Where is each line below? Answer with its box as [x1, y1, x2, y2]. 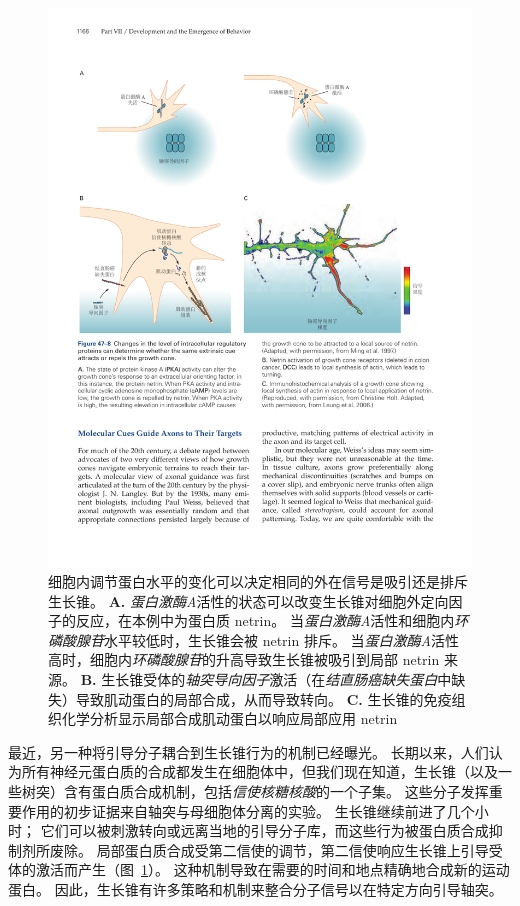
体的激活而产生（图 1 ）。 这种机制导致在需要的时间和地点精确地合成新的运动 [8, 859, 510, 880]
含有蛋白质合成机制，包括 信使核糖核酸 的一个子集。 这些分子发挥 [63, 781, 489, 802]
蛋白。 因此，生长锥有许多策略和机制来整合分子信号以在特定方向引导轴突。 [8, 879, 503, 899]
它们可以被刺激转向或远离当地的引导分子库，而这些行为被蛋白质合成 [40, 820, 489, 841]
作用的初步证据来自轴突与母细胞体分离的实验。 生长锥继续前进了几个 [21, 800, 475, 821]
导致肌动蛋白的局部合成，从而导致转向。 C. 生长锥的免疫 [75, 688, 452, 709]
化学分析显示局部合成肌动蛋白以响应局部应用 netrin [61, 708, 398, 729]
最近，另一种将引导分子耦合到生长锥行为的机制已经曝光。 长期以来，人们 [8, 741, 489, 762]
